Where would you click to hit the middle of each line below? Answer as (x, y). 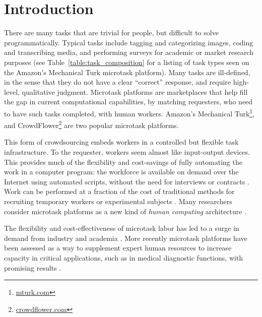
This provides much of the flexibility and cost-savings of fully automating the (123, 162)
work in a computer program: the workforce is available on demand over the (121, 172)
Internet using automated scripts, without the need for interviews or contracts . (127, 181)
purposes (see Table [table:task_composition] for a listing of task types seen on (127, 62)
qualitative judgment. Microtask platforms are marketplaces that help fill (135, 91)
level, (12, 91)
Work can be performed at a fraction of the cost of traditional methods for (119, 191)
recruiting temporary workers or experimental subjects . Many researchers (118, 201)
